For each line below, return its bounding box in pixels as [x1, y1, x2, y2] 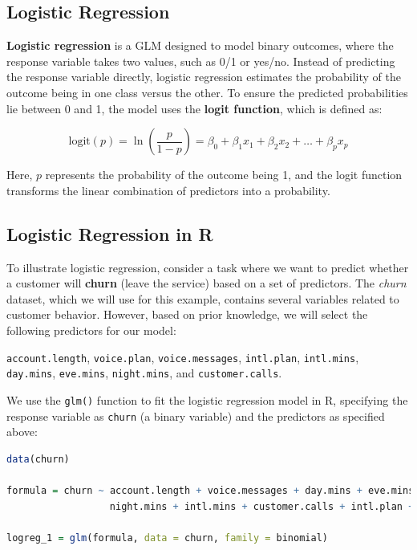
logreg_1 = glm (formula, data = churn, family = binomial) [6, 532, 328, 544]
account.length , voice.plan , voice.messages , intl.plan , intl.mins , [6, 348, 359, 365]
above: [6, 423, 38, 440]
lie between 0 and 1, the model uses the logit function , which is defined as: [6, 100, 383, 116]
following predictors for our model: [6, 321, 176, 338]
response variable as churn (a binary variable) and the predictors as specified [6, 407, 385, 424]
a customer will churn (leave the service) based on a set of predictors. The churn [6, 275, 407, 291]
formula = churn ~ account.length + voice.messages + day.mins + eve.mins [6, 484, 415, 496]
